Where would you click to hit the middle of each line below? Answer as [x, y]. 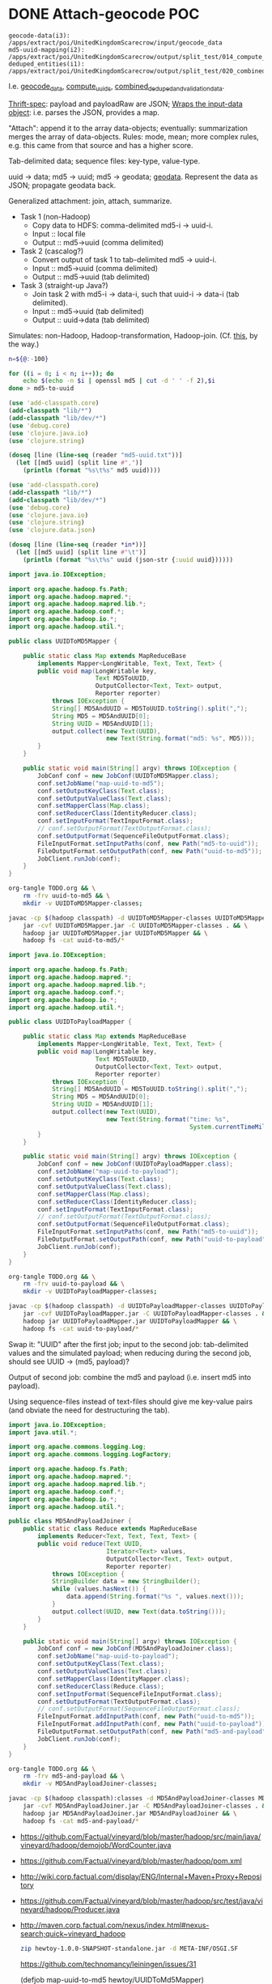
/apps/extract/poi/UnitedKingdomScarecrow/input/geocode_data [115, 42]
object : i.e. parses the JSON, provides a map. [84, 112]
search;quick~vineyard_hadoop [73, 1933]
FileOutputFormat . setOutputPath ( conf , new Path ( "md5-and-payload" [152, 1732]
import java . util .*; [43, 1432]
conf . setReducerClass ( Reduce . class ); [101, 1686]
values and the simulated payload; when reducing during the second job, [130, 1353]
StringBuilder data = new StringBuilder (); [126, 1582]
